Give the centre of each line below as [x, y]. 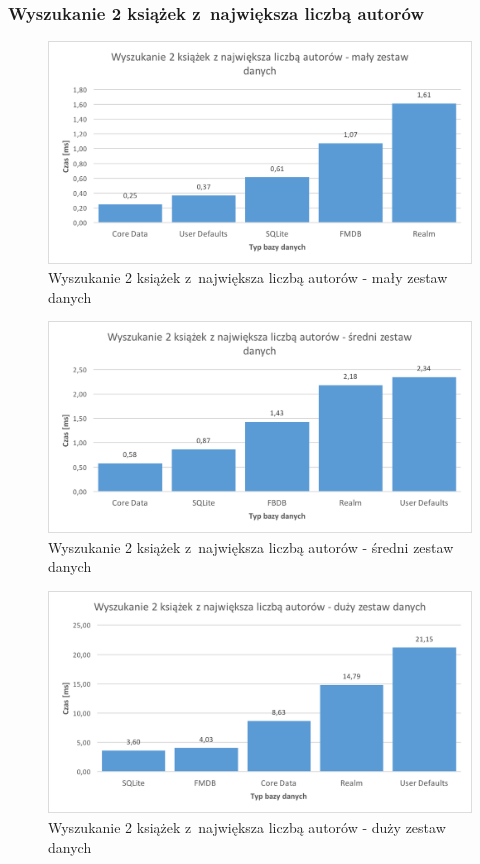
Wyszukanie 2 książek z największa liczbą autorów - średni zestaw [251, 546]
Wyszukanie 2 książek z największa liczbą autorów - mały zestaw [248, 277]
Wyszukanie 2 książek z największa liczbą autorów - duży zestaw [247, 827]
